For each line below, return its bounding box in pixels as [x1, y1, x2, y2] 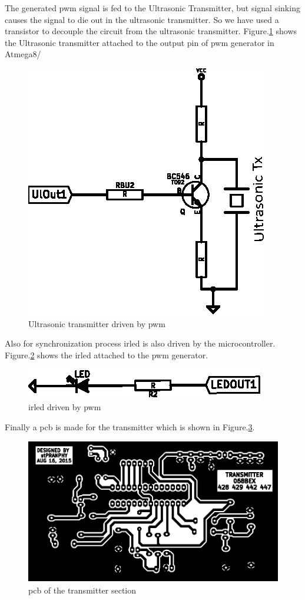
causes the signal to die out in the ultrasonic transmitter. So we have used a [5, 13, 279, 25]
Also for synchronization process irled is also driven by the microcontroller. [5, 337, 276, 350]
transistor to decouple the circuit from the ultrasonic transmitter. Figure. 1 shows [5, 25, 297, 37]
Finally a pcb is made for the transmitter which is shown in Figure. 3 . [5, 420, 255, 433]
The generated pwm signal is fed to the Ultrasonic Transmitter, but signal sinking [5, 2, 300, 14]
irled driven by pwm [28, 400, 101, 413]
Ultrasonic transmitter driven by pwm [28, 317, 165, 329]
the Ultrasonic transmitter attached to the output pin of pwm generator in [5, 36, 274, 48]
